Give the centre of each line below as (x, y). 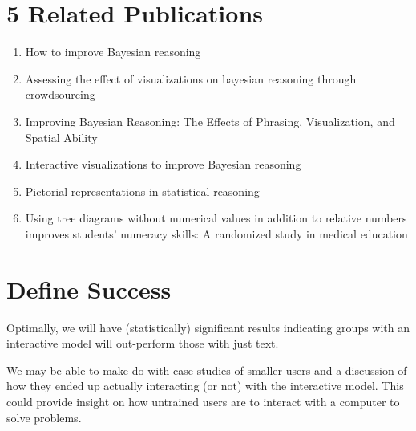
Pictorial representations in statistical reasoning (142, 191)
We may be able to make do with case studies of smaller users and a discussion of (207, 370)
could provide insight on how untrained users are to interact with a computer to (203, 401)
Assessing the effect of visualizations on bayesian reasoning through (191, 78)
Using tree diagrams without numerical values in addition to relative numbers (216, 218)
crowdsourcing (60, 94)
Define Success (89, 289)
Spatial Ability (61, 137)
